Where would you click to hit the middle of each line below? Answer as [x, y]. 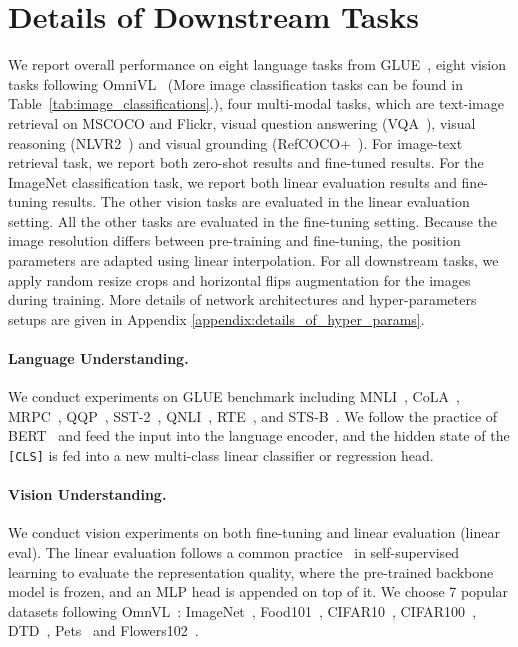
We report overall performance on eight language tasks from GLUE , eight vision [257, 64]
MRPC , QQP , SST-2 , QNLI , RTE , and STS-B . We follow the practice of [253, 415]
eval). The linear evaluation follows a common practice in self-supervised [234, 552]
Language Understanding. [98, 358]
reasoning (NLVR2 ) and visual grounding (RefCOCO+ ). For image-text [235, 142]
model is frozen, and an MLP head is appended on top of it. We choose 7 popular [258, 591]
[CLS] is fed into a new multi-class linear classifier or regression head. [221, 455]
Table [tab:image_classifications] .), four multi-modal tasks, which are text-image [256, 103]
